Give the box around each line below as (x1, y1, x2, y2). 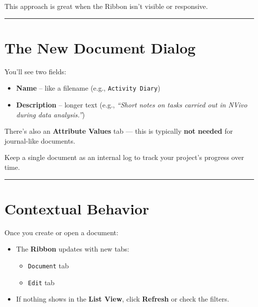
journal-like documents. (4, 135, 75, 146)
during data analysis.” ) (16, 109, 85, 119)
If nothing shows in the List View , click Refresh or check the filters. (16, 294, 229, 304)
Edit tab (28, 277, 55, 287)
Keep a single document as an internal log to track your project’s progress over (4, 152, 244, 162)
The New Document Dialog (4, 37, 196, 57)
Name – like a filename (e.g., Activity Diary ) (16, 83, 160, 93)
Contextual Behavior (4, 198, 149, 218)
